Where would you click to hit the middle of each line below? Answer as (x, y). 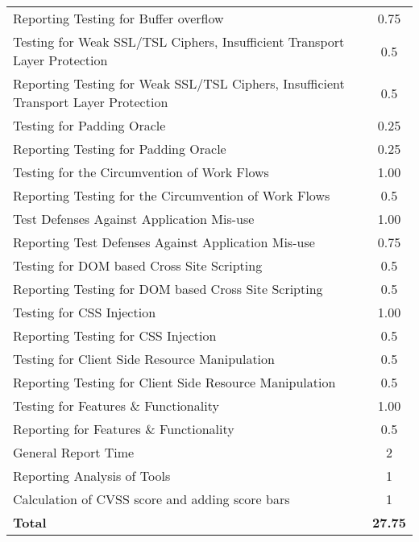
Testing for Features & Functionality (116, 405)
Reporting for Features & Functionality (124, 429)
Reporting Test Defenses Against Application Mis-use (164, 242)
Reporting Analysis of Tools (92, 476)
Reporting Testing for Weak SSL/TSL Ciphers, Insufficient (179, 83)
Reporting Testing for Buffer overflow (118, 18)
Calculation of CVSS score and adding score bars (151, 499)
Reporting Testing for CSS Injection (115, 335)
